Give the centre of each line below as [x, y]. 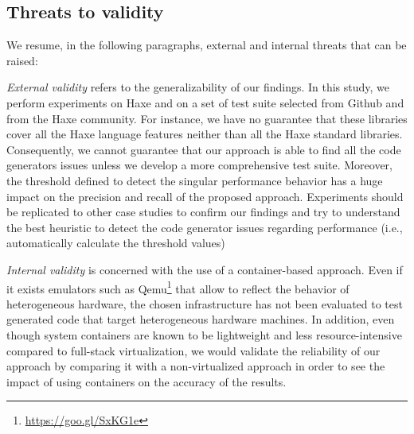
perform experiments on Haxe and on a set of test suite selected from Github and [205, 102]
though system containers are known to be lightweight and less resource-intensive [204, 334]
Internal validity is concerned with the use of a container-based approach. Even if [205, 269]
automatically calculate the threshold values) [116, 243]
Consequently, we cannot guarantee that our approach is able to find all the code [204, 149]
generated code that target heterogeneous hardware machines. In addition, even [201, 319]
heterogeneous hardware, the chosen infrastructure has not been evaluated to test [205, 303]
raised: [22, 60]
